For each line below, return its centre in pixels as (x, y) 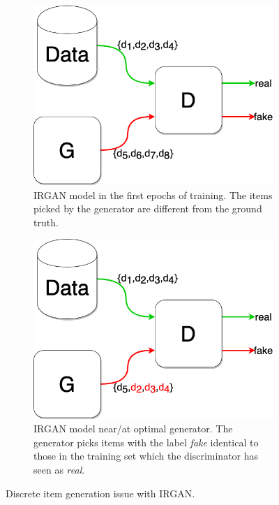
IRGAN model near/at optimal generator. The (133, 429)
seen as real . (59, 469)
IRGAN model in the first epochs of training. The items (153, 195)
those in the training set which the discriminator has (146, 456)
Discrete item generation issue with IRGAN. (100, 493)
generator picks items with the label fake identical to (146, 442)
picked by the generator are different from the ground (148, 208)
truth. (46, 222)
